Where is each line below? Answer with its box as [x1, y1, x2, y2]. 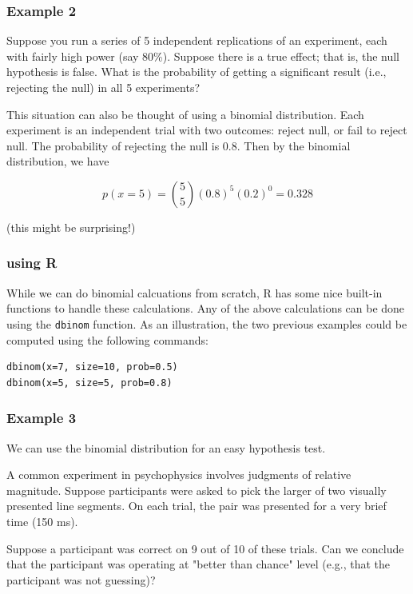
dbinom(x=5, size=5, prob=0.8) [6, 377, 173, 389]
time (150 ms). [6, 513, 78, 529]
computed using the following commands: [6, 331, 208, 348]
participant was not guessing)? [6, 571, 156, 588]
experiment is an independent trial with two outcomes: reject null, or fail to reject [6, 122, 407, 138]
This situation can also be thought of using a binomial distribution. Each [6, 106, 364, 122]
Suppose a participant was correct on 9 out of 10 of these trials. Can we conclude [6, 540, 404, 556]
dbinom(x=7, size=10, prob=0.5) [6, 361, 178, 373]
